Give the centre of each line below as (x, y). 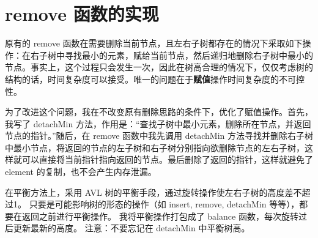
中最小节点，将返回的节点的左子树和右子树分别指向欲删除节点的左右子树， (155, 147)
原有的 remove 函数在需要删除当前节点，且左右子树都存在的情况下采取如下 (154, 43)
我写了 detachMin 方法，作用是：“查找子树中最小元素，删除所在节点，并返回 (158, 123)
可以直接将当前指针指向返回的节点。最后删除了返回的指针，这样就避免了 (167, 159)
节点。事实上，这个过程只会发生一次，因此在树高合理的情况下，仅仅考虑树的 (159, 67)
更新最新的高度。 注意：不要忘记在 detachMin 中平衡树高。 (131, 228)
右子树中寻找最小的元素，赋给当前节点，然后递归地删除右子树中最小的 (172, 55)
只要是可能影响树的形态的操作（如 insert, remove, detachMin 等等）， (164, 204)
